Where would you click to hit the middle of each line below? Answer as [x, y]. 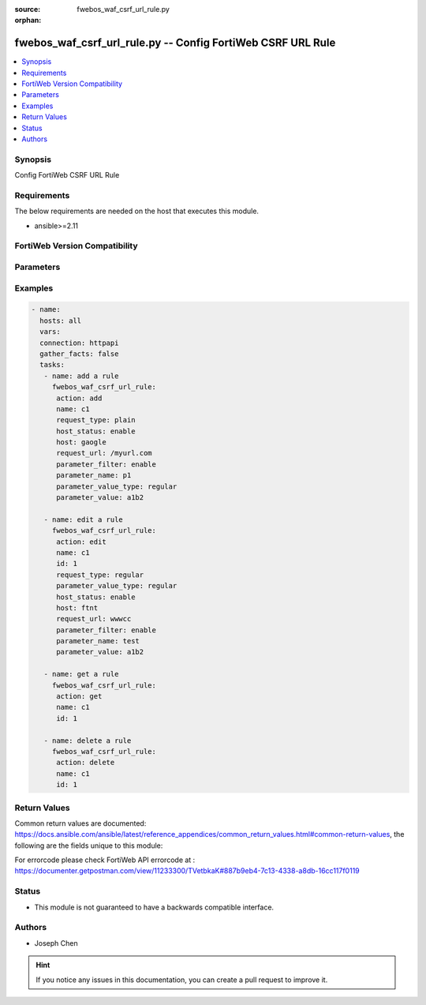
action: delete [86, 763]
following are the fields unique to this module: [89, 846]
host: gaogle [81, 442]
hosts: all [61, 321]
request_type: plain [96, 420]
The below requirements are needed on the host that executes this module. [137, 211]
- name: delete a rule [88, 741]
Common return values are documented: [80, 823]
